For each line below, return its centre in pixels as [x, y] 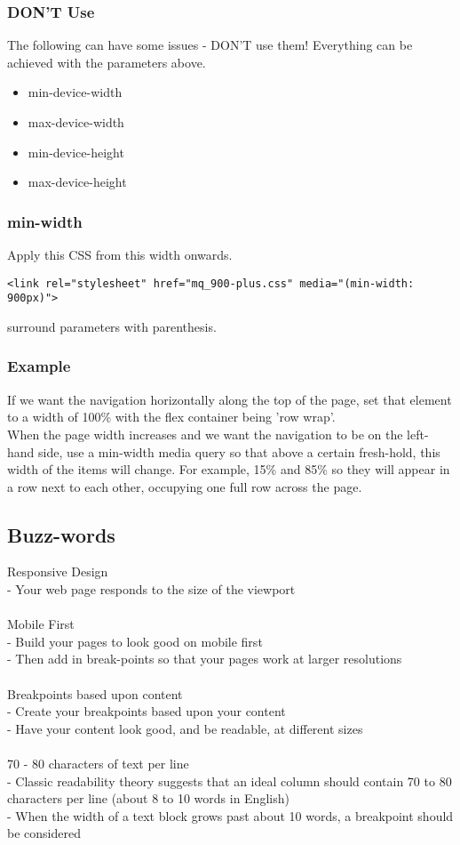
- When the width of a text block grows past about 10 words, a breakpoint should [230, 815]
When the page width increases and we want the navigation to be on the [205, 434]
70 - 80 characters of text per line [98, 764]
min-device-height [76, 152]
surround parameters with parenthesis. [112, 326]
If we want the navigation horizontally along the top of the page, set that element [230, 399]
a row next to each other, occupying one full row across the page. [185, 486]
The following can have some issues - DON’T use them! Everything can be [210, 45]
